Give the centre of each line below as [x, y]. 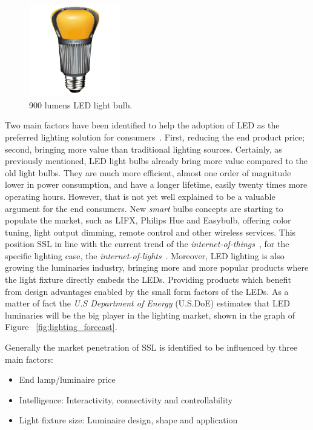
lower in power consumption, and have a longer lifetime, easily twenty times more [156, 184]
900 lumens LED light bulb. [81, 104]
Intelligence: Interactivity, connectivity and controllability [126, 399]
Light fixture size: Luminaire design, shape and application [128, 420]
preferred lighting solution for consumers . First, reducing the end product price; [155, 137]
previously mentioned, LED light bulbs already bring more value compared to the [156, 161]
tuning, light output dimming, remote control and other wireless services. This [150, 232]
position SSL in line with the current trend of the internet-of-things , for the [147, 244]
